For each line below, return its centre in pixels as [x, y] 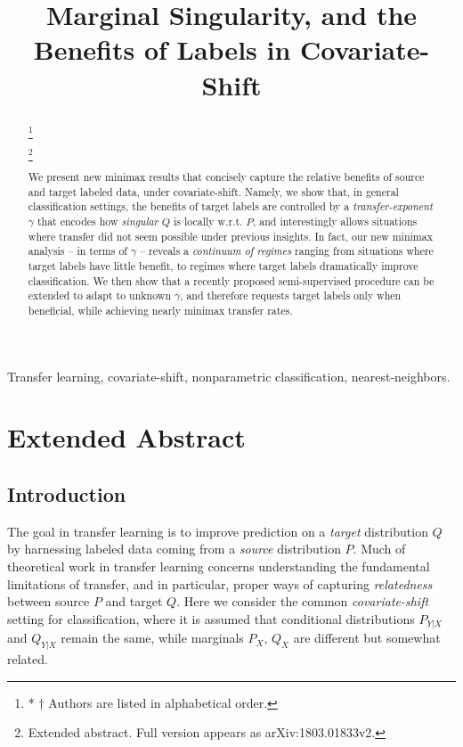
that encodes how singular [97, 222]
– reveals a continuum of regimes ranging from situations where [287, 251]
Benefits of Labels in [162, 49]
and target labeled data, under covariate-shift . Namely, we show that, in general [213, 191]
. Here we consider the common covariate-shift [303, 601]
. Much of [379, 549]
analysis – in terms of [77, 251]
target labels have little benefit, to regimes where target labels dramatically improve [223, 266]
